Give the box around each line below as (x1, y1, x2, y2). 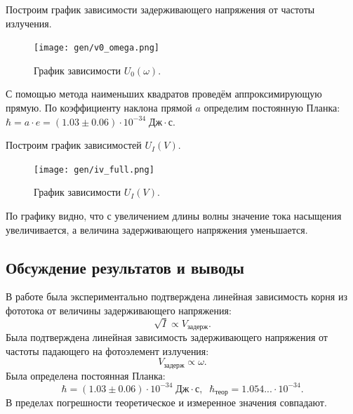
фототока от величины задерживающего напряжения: (6, 303, 232, 318)
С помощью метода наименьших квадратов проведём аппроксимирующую (6, 86, 322, 101)
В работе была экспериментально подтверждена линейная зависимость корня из (6, 289, 347, 304)
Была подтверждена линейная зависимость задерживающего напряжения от (6, 330, 328, 345)
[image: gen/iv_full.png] (34, 164, 154, 175)
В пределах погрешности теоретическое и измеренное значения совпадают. (6, 395, 327, 410)
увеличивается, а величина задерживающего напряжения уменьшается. (6, 222, 308, 236)
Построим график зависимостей (6, 138, 142, 152)
